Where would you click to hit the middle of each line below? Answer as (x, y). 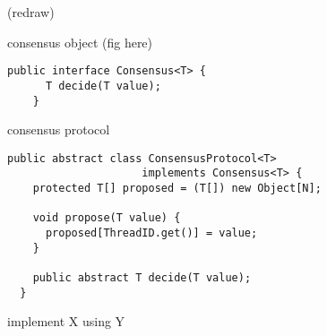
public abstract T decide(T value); (142, 278)
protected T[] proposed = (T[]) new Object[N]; (177, 189)
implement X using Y (66, 321)
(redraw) (31, 12)
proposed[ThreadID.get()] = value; (151, 233)
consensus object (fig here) (80, 42)
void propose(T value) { (107, 218)
